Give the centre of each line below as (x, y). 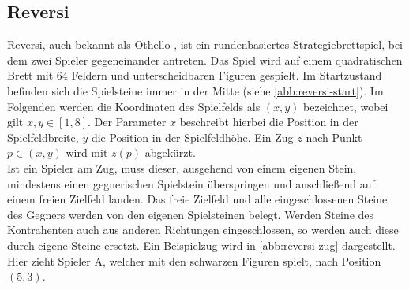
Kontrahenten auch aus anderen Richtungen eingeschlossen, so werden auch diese (203, 230)
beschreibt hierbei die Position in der (269, 122)
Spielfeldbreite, (43, 137)
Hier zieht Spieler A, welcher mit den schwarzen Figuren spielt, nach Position (194, 260)
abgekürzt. (170, 152)
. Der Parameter (127, 122)
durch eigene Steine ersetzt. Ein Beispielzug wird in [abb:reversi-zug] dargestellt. (201, 245)
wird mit (87, 152)
